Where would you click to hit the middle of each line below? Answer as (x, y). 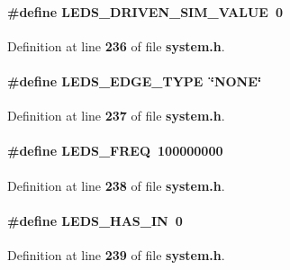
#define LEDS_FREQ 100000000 (115, 151)
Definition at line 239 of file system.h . (116, 254)
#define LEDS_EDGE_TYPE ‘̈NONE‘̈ (135, 81)
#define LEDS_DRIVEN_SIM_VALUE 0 (145, 11)
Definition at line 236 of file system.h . (116, 45)
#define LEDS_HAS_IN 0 (95, 220)
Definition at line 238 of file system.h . (116, 185)
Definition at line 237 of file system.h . (116, 116)
